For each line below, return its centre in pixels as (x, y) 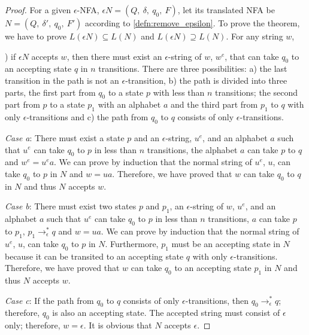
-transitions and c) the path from (87, 117)
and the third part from (214, 104)
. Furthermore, (132, 243)
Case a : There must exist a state (65, 137)
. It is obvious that (118, 325)
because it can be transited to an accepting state (94, 256)
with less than (179, 92)
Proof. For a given (38, 10)
